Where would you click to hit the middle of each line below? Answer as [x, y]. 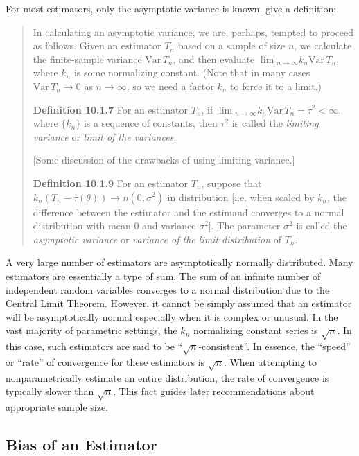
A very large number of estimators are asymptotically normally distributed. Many [179, 262]
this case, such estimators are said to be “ [94, 346]
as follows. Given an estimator [97, 45]
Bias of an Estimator [81, 444]
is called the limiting [275, 123]
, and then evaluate [214, 59]
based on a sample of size [231, 45]
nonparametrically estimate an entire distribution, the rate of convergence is [167, 377]
